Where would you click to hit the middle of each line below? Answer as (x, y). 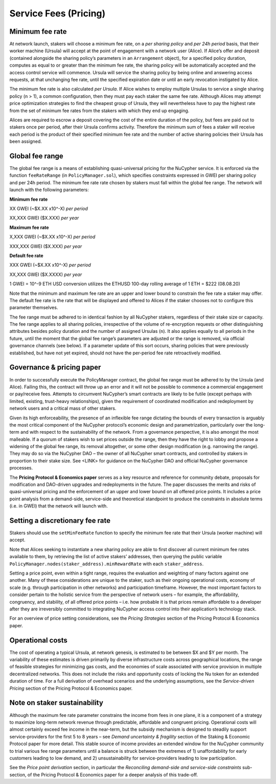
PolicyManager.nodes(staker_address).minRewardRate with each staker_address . (107, 564)
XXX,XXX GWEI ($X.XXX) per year (46, 246)
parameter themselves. (34, 308)
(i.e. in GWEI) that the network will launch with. (59, 506)
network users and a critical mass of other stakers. (63, 408)
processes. (21, 468)
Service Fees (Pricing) (57, 13)
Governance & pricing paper (55, 367)
